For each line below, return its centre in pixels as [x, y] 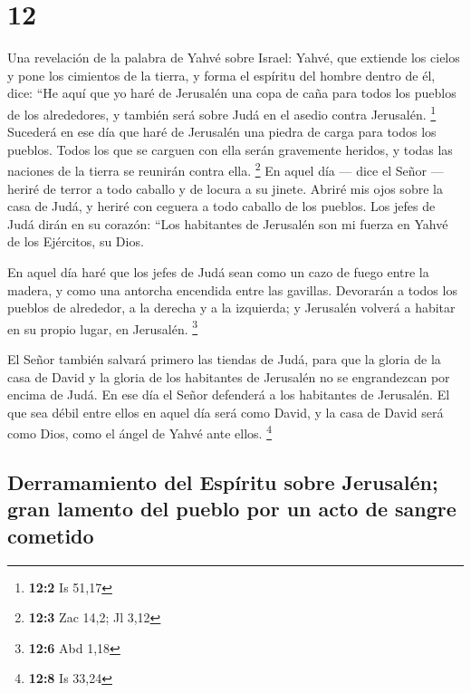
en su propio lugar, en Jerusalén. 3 [103, 327]
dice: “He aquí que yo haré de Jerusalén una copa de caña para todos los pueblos [232, 93]
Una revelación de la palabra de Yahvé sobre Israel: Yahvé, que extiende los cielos [234, 58]
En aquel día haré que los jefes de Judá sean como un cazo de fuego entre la [218, 271]
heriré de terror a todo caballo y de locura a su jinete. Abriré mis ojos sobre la [225, 188]
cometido [51, 535]
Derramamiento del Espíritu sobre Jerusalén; [223, 482]
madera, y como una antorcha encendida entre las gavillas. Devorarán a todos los [232, 289]
